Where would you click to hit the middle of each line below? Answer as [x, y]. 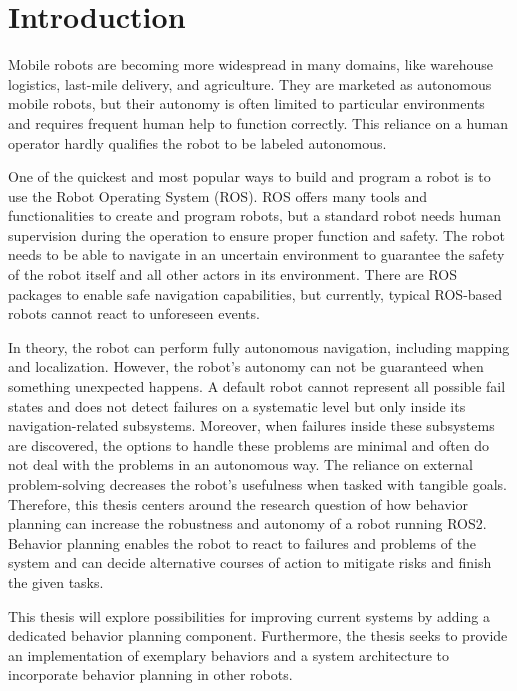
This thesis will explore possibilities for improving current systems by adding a [249, 615]
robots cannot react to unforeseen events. [134, 313]
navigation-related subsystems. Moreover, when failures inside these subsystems [251, 425]
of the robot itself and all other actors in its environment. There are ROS [233, 274]
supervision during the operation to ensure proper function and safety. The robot [256, 234]
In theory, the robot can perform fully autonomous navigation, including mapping [259, 346]
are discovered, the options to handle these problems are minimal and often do [249, 444]
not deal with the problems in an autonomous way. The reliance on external [240, 464]
